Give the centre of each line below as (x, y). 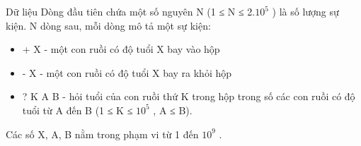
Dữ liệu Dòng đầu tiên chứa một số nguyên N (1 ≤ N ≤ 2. (131, 11)
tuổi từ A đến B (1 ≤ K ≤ (78, 110)
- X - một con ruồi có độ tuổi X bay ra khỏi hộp (127, 72)
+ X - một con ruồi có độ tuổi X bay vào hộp (121, 49)
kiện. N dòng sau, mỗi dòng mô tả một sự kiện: (108, 25)
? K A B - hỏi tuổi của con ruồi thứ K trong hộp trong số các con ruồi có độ (189, 96)
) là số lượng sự (305, 11)
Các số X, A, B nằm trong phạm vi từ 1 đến (102, 134)
